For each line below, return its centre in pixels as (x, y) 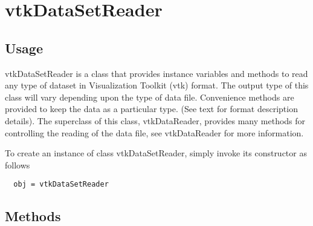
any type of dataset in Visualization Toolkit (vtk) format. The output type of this (157, 85)
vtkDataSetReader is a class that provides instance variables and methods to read (156, 73)
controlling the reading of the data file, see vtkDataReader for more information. (154, 132)
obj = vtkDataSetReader (61, 184)
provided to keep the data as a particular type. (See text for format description (151, 109)
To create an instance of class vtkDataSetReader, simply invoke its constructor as (156, 153)
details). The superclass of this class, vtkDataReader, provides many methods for (155, 120)
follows (18, 165)
